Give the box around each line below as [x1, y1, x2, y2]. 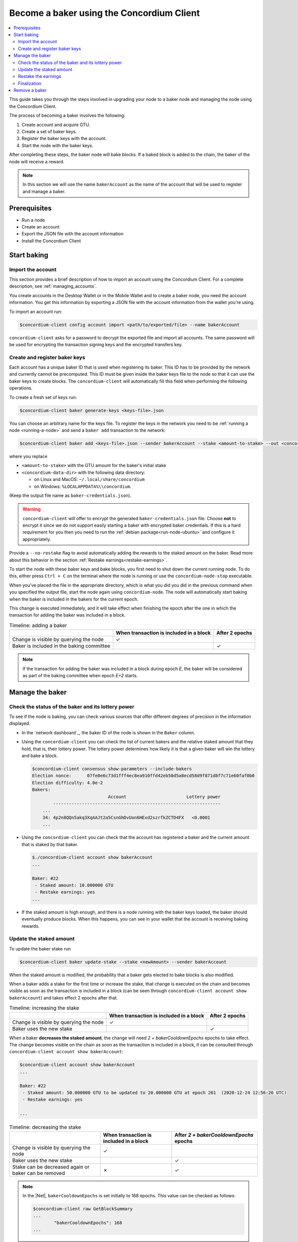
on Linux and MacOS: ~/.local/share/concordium [34, 476, 145, 482]
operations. [9, 385, 33, 391]
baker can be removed [12, 1169, 65, 1176]
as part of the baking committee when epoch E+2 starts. [22, 672, 138, 678]
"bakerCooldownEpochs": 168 [54, 1220, 123, 1226]
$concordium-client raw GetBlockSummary [33, 1206, 133, 1212]
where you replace [9, 453, 48, 459]
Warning [22, 506, 41, 512]
